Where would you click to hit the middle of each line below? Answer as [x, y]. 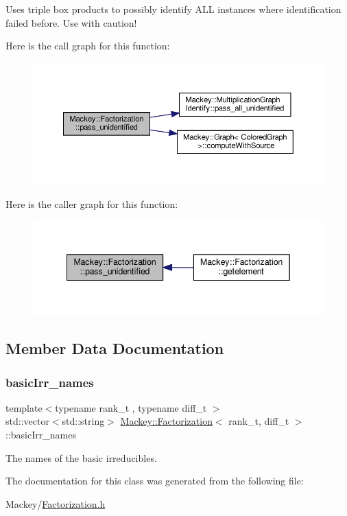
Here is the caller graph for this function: [92, 203]
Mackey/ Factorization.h [56, 503]
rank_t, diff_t [259, 421]
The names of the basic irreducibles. [81, 457]
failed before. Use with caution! [71, 22]
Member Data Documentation [115, 348]
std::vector [27, 421]
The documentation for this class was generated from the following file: [155, 481]
